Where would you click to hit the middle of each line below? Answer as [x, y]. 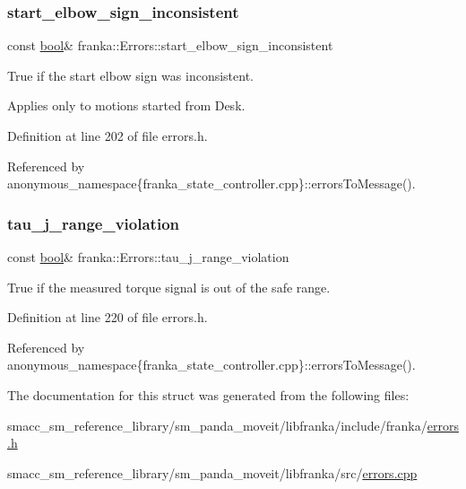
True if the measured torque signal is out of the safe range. [169, 287]
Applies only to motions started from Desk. [126, 105]
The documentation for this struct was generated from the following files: [208, 394]
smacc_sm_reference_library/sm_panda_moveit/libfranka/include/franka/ [217, 425]
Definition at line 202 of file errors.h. [108, 135]
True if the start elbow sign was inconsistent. [131, 75]
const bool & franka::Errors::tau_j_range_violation [148, 257]
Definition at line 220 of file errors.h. [108, 317]
